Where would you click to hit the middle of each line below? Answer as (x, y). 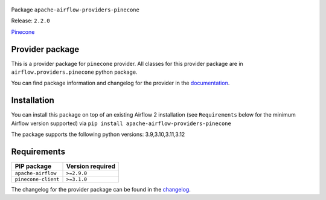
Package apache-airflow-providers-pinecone (75, 10)
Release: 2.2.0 (31, 21)
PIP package (33, 166)
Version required (91, 166)
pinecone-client (37, 179)
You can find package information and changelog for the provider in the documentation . (120, 83)
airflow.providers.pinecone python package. (74, 72)
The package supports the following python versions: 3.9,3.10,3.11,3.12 (98, 134)
